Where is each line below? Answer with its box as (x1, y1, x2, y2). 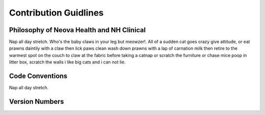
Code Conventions (9, 72, 68, 80)
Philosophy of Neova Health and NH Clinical (9, 26, 146, 34)
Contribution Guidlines (9, 7, 104, 18)
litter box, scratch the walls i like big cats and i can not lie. (9, 59, 126, 65)
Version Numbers (9, 97, 64, 106)
